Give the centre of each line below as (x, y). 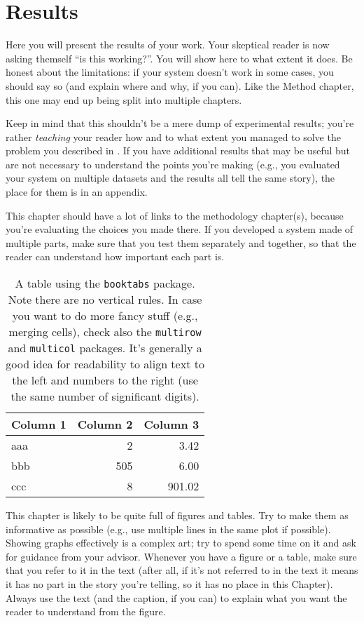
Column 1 (39, 424)
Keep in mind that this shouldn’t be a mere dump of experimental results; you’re (180, 123)
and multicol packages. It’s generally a (105, 348)
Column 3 (171, 424)
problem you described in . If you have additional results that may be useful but (178, 150)
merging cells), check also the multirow (105, 332)
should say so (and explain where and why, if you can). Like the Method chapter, (180, 85)
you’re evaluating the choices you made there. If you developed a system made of (180, 229)
